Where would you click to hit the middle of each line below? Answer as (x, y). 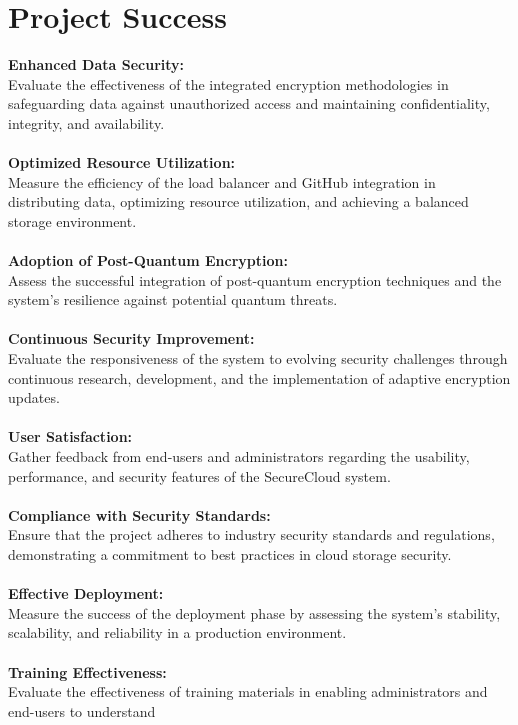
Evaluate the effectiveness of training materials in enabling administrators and (248, 691)
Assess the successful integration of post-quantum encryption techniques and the (255, 279)
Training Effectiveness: (87, 671)
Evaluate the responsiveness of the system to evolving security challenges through (258, 358)
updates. (34, 397)
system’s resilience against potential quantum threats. (173, 299)
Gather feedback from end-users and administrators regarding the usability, (239, 456)
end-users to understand (82, 710)
